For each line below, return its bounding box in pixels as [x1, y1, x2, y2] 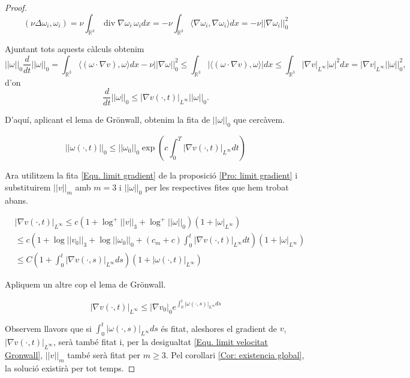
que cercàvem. [233, 113, 285, 126]
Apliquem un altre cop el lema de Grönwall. [5, 278, 166, 291]
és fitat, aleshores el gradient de [161, 322, 278, 334]
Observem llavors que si [5, 322, 92, 334]
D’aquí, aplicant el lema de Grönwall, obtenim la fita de [5, 113, 210, 126]
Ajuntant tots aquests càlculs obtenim [5, 43, 144, 55]
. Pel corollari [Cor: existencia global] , [165, 348, 305, 361]
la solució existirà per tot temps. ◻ [5, 361, 135, 374]
